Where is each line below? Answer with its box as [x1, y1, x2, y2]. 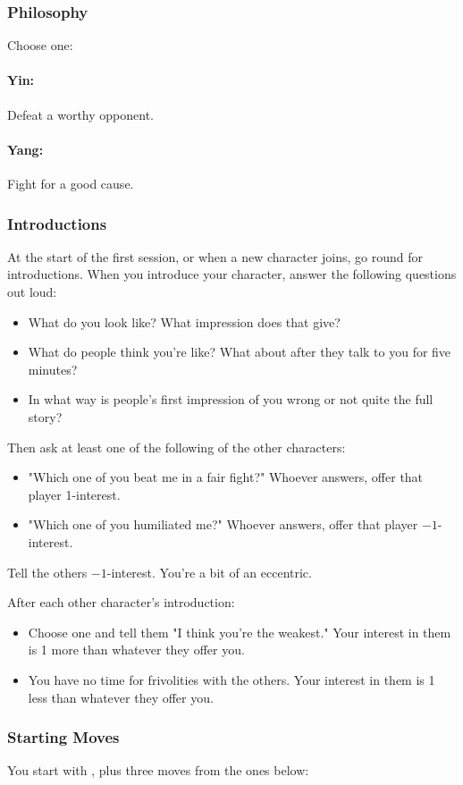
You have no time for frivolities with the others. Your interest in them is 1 [28, 670, 435, 688]
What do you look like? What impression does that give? [28, 312, 341, 331]
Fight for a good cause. [7, 174, 134, 192]
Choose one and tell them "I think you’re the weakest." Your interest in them [28, 622, 451, 641]
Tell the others [7, 562, 88, 581]
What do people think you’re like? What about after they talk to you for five [28, 342, 451, 361]
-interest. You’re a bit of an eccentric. [106, 562, 312, 581]
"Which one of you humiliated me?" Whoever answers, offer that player [28, 515, 418, 534]
